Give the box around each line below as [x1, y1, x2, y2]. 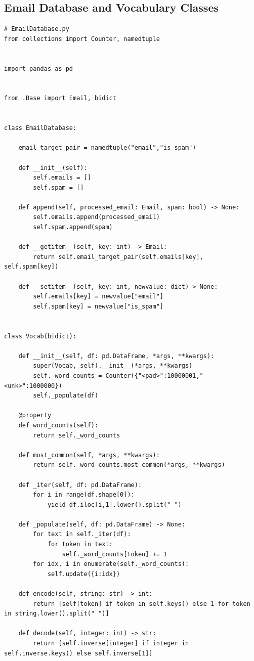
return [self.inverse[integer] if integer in [33, 640, 189, 647]
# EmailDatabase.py [4, 25, 69, 33]
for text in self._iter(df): [33, 531, 131, 538]
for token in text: [47, 541, 113, 548]
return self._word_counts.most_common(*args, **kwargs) [33, 461, 225, 469]
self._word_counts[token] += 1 [62, 550, 167, 558]
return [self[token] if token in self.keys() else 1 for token [33, 600, 250, 607]
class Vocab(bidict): [4, 332, 77, 340]
